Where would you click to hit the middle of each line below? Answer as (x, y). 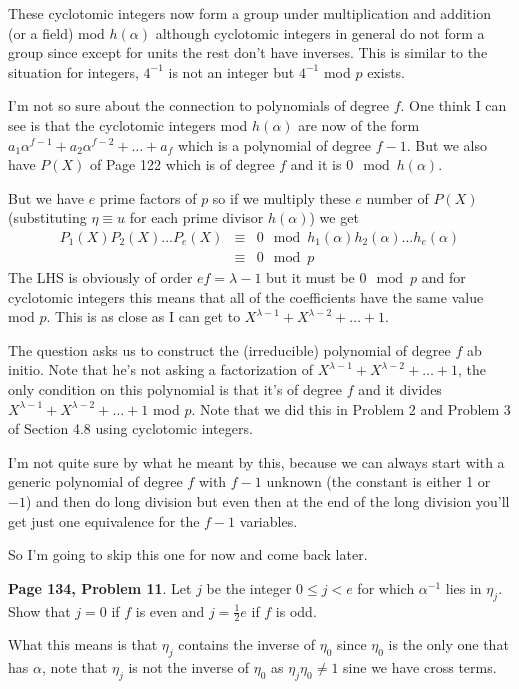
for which (386, 587)
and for (443, 277)
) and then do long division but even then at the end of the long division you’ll (267, 500)
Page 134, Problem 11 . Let (100, 587)
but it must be (310, 277)
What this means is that (83, 644)
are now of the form (359, 124)
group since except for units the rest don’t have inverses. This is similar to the (248, 52)
